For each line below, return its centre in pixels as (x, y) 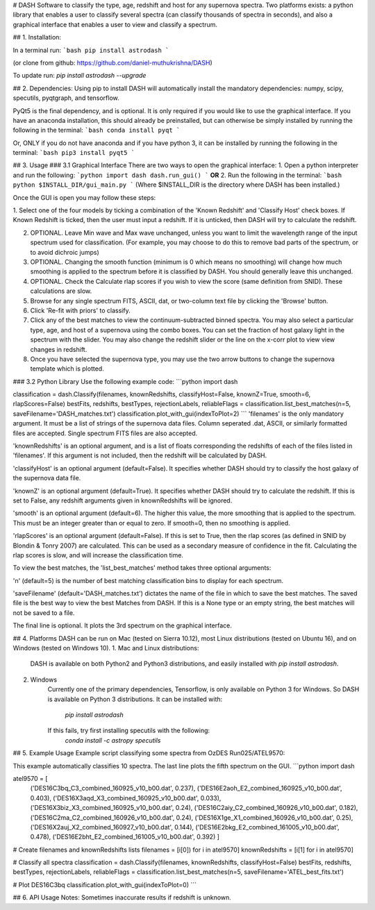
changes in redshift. (59, 349)
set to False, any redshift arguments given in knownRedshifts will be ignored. (123, 500)
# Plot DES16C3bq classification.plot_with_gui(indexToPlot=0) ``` (105, 884)
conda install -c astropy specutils (113, 740)
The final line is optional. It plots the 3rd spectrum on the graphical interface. (122, 625)
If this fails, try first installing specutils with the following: (129, 731)
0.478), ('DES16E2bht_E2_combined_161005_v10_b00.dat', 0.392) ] (125, 837)
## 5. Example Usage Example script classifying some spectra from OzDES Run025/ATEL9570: (149, 753)
